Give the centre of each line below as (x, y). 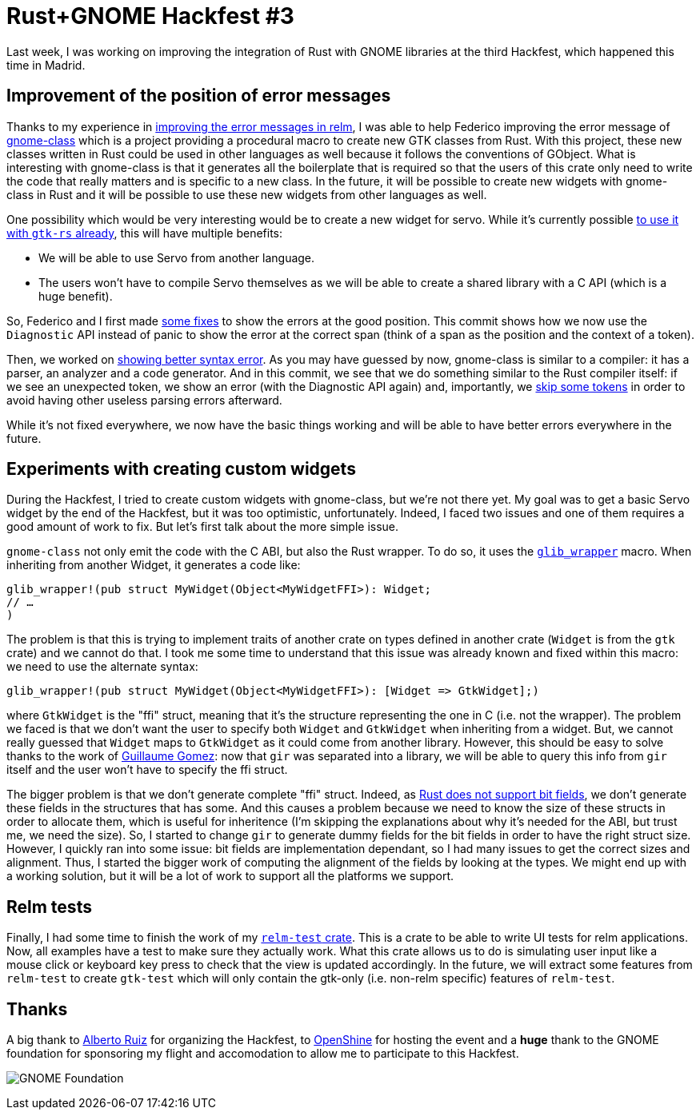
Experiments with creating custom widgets (181, 469)
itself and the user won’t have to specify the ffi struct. (147, 770)
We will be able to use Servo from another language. (177, 257)
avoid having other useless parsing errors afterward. (144, 400)
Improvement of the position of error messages (199, 96)
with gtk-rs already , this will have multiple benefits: (145, 233)
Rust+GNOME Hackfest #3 (150, 16)
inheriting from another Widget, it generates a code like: (154, 565)
